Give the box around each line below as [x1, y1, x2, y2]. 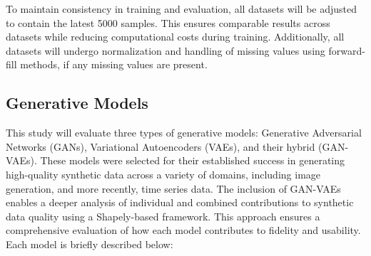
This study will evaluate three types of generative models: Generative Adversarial [6, 125, 362, 140]
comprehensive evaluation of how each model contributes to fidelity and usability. [6, 223, 361, 238]
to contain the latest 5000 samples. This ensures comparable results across [6, 15, 330, 30]
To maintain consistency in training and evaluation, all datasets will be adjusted [6, 1, 357, 16]
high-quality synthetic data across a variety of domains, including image [6, 166, 321, 181]
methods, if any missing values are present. [20, 57, 208, 72]
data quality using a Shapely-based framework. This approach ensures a [6, 208, 320, 223]
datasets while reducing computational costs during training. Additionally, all [6, 29, 345, 44]
